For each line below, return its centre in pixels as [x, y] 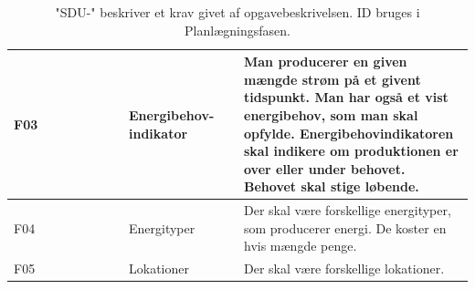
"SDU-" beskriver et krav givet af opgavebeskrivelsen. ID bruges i [237, 12]
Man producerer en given [326, 62]
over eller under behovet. [325, 168]
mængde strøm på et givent [332, 79]
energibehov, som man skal [331, 114]
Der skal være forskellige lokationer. [344, 268]
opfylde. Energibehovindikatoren [349, 133]
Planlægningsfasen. [237, 30]
